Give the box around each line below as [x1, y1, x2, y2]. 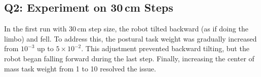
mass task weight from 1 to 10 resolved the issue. [4, 63, 156, 73]
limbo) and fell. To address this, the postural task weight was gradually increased [4, 33, 257, 44]
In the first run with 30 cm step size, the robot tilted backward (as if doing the [4, 23, 248, 34]
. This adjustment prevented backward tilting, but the [81, 43, 249, 54]
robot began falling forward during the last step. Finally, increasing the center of [4, 53, 254, 63]
